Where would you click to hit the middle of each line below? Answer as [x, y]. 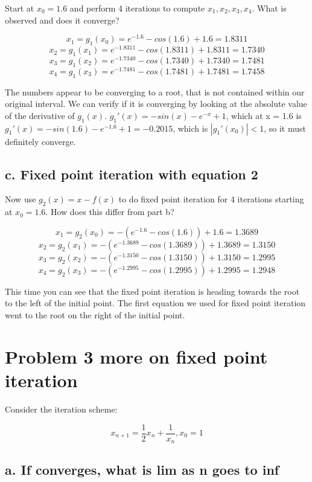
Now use [21, 199]
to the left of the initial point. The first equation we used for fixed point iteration [155, 303]
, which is [190, 128]
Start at [20, 8]
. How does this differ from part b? [110, 212]
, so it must [285, 128]
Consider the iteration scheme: [61, 409]
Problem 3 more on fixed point [136, 356]
